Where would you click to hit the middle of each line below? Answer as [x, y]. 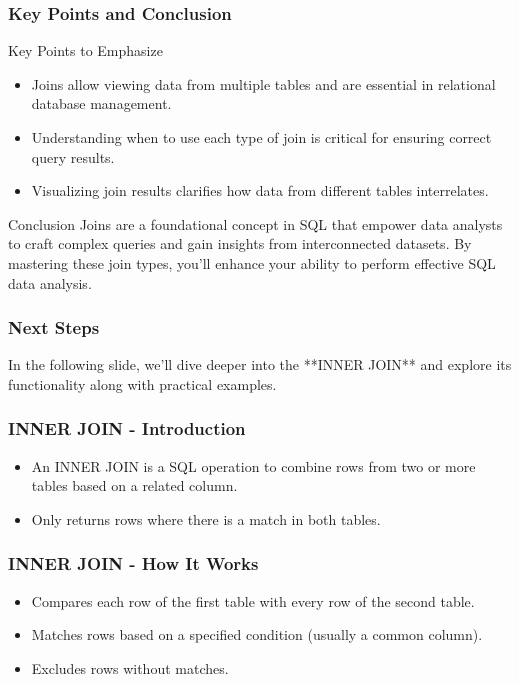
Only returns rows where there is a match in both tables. [206, 518]
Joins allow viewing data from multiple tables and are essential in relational [263, 83]
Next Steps [54, 327]
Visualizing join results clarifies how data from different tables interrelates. [260, 190]
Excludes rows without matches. [130, 667]
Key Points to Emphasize [85, 50]
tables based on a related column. [134, 485]
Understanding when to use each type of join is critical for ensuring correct [261, 137]
